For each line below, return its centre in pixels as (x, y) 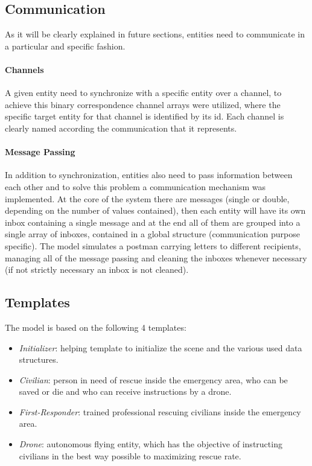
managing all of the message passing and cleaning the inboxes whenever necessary (156, 257)
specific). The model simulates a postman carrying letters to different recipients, (153, 245)
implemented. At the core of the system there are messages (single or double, (147, 198)
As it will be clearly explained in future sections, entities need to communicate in (155, 34)
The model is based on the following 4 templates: (96, 327)
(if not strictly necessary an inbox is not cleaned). (97, 270)
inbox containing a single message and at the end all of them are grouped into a (153, 222)
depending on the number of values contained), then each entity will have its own (155, 210)
